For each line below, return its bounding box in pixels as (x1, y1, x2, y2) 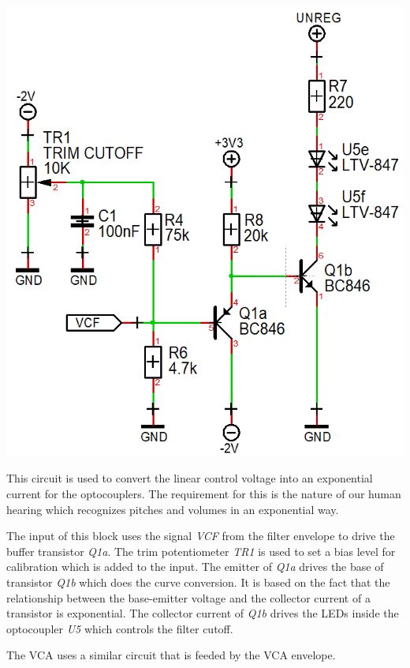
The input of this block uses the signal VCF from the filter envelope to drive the (6, 527, 395, 544)
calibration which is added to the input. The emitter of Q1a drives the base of (6, 558, 384, 575)
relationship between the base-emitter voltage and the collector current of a (6, 589, 371, 606)
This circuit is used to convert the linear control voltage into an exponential (6, 470, 373, 486)
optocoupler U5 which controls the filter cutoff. (6, 620, 233, 636)
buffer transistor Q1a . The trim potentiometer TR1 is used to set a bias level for (6, 542, 396, 559)
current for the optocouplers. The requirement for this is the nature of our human (6, 486, 401, 502)
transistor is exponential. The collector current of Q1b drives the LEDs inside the (6, 605, 399, 621)
